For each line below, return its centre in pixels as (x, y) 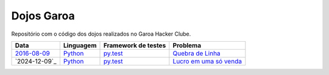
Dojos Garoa (43, 16)
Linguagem (80, 45)
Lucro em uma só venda (207, 61)
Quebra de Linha (196, 53)
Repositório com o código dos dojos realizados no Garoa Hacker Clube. (101, 34)
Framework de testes (135, 45)
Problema (187, 45)
